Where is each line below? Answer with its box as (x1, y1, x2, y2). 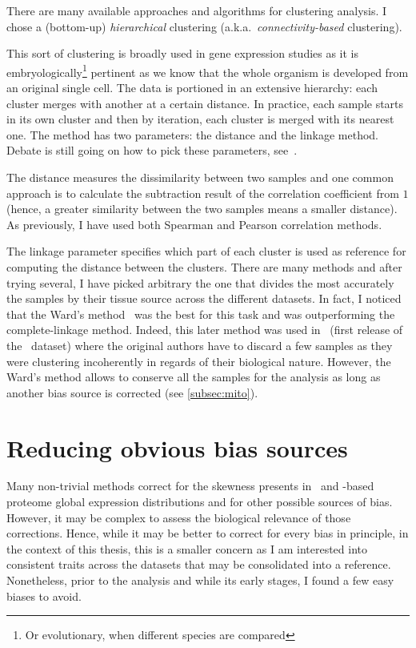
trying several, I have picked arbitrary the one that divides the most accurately (6, 274, 394, 291)
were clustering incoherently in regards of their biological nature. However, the (6, 352, 391, 369)
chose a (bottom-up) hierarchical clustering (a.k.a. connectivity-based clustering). (6, 18, 402, 34)
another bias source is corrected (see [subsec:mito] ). (6, 384, 258, 400)
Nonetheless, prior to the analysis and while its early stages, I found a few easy (6, 572, 394, 588)
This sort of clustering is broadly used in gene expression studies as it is (6, 45, 359, 62)
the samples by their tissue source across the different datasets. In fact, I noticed (6, 290, 402, 307)
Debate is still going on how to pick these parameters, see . (6, 142, 298, 159)
